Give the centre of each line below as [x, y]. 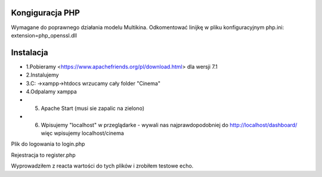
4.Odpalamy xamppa [51, 91]
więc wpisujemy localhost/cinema [83, 133]
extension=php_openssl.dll [44, 35]
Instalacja [30, 53]
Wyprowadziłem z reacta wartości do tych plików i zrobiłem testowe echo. [102, 166]
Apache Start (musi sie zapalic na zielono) [92, 108]
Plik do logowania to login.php [48, 144]
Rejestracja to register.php [43, 155]
